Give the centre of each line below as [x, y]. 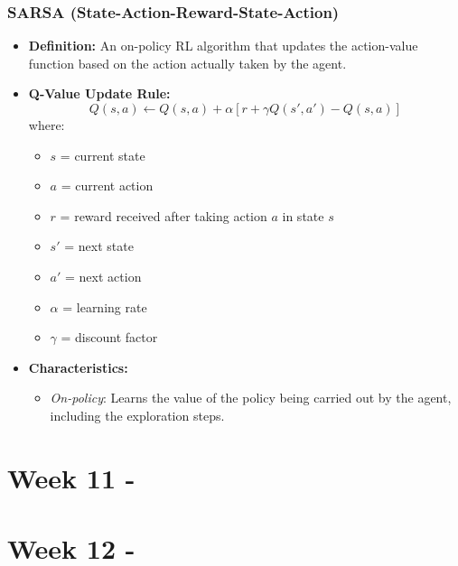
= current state [103, 155]
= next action [103, 276]
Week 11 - [71, 477]
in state [303, 215]
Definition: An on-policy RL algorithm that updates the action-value [223, 46]
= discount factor [109, 337]
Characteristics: [78, 367]
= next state [99, 246]
